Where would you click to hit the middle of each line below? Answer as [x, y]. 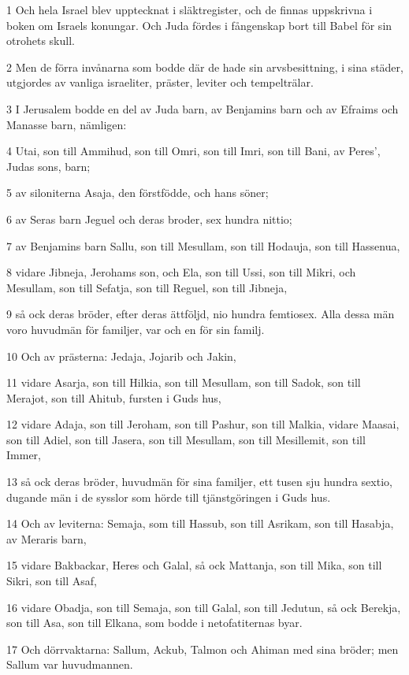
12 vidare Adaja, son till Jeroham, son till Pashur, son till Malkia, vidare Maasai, [203, 424]
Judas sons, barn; [48, 166]
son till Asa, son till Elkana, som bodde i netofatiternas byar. [154, 623]
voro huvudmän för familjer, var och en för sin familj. [136, 329]
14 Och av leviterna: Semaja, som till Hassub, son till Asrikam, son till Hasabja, [200, 523]
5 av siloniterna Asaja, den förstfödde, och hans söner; [138, 193]
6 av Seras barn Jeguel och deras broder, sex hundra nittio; [149, 219]
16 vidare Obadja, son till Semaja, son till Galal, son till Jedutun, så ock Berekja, [204, 607]
